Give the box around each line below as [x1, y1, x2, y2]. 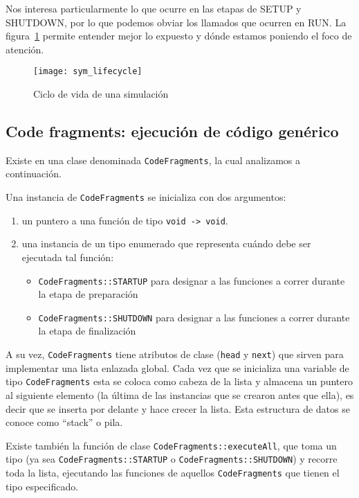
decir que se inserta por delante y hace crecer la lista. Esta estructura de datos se [6, 401, 350, 416]
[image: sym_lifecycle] [33, 66, 142, 77]
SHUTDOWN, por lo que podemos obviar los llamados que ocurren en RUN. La [6, 15, 347, 29]
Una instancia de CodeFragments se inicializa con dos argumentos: [6, 190, 286, 204]
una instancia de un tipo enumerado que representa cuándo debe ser [21, 236, 311, 251]
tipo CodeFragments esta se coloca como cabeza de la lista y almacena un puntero [6, 374, 353, 389]
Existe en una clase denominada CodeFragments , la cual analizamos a [6, 152, 300, 167]
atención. [6, 42, 44, 56]
